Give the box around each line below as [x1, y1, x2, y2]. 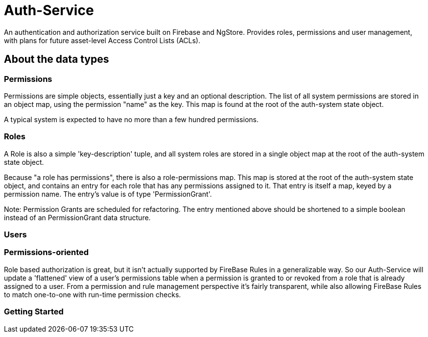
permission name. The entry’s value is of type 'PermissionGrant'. [4, 189, 212, 198]
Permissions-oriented [4, 247, 89, 258]
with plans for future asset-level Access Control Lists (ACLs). [4, 36, 201, 45]
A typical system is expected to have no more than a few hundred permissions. [4, 115, 259, 124]
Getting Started [4, 307, 64, 317]
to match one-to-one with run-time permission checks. [4, 290, 181, 299]
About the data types [4, 53, 109, 66]
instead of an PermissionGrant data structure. [4, 213, 151, 222]
